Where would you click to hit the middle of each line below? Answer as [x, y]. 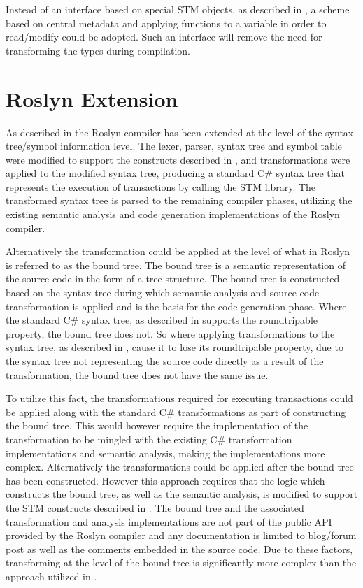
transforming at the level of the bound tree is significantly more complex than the [181, 562]
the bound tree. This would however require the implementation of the [157, 425]
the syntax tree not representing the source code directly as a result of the [165, 361]
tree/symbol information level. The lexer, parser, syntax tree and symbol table [174, 146]
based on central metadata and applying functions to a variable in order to [166, 23]
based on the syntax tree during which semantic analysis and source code [163, 293]
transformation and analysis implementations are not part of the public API [169, 521]
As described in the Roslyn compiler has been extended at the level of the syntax [180, 132]
